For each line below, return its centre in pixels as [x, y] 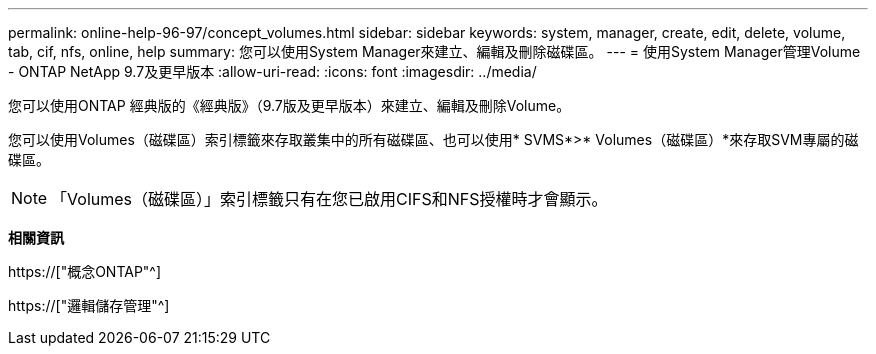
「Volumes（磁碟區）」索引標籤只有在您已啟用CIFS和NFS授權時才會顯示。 [329, 199]
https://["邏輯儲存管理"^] [89, 305]
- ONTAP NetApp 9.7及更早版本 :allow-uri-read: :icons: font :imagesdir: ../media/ [272, 71]
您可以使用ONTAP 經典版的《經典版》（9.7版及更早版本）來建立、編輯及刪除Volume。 [289, 105]
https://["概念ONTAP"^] [85, 271]
